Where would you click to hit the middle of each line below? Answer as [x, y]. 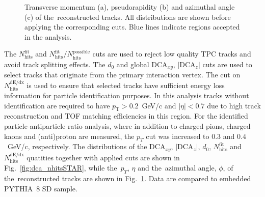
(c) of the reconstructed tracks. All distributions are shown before [128, 17]
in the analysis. [48, 36]
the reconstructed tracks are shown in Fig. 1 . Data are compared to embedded [128, 178]
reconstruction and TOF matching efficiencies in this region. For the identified [126, 116]
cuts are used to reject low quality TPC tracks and [172, 54]
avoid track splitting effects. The [55, 64]
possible [81, 52]
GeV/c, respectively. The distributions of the [77, 146]
